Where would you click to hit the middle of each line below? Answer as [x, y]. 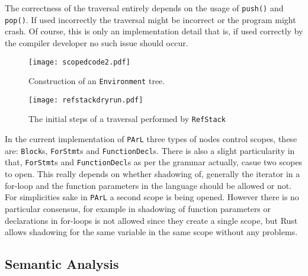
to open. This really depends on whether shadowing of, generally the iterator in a [153, 174]
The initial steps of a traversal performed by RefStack [127, 119]
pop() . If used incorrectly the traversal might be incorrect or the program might [150, 19]
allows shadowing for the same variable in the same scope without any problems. [151, 232]
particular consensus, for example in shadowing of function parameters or [138, 208]
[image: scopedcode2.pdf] [79, 62]
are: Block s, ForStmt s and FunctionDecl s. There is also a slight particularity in [150, 150]
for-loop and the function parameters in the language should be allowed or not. [148, 185]
